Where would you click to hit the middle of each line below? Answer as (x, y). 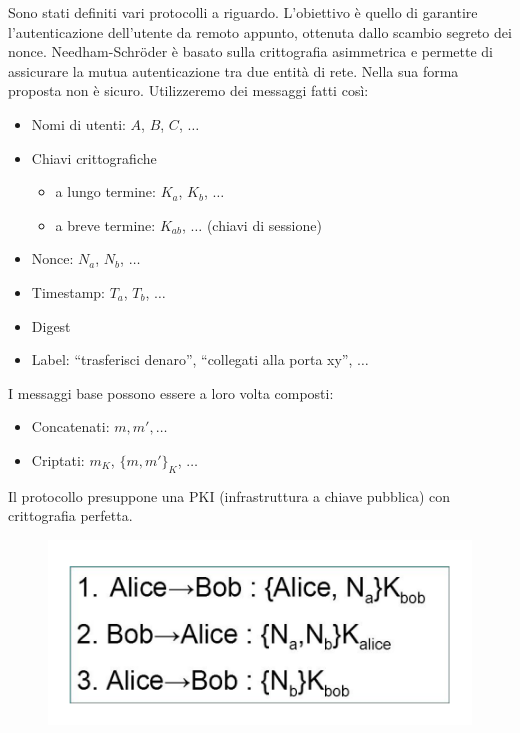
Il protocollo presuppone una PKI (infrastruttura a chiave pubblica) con (229, 495)
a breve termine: (105, 224)
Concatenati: (70, 426)
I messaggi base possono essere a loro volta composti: (171, 392)
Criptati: (58, 459)
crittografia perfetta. (70, 515)
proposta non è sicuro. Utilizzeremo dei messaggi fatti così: (188, 90)
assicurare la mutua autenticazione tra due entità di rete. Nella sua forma (233, 70)
